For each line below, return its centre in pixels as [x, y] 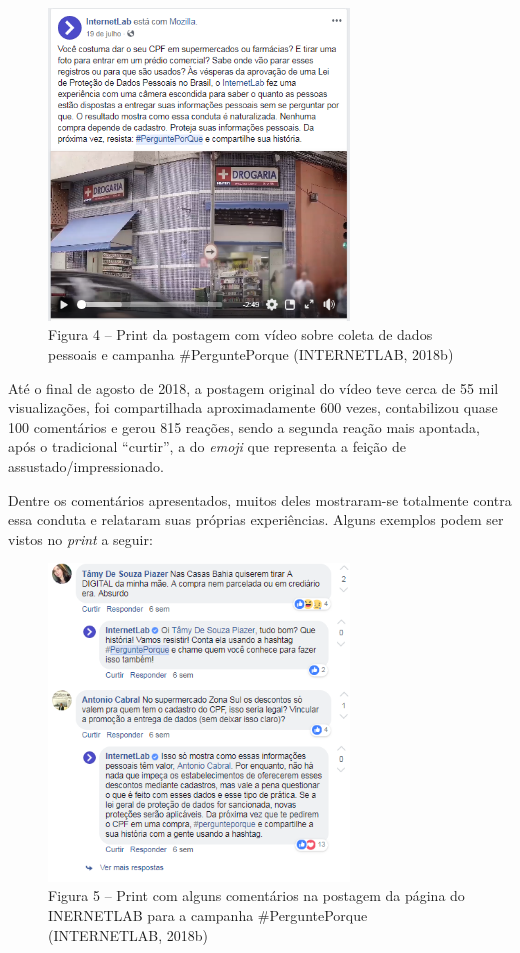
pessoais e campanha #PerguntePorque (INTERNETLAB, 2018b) [251, 354]
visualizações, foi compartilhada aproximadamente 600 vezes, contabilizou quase [253, 407]
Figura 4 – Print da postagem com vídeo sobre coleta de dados [240, 334]
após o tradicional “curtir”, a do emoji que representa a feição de [207, 446]
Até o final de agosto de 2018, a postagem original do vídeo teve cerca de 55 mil [253, 387]
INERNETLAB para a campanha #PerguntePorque [208, 914]
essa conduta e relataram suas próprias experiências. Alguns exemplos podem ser [256, 519]
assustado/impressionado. [86, 466]
